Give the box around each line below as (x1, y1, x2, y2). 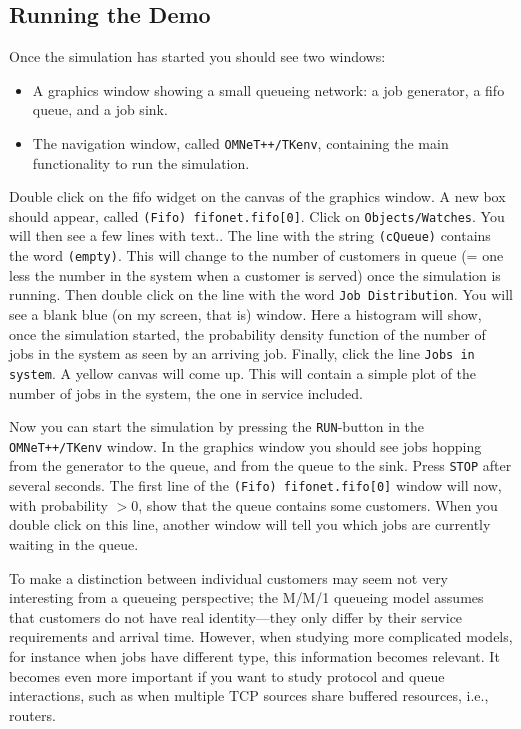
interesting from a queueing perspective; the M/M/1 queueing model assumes (9, 587, 484, 608)
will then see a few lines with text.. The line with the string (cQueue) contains (9, 225, 491, 246)
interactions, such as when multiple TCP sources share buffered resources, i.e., (9, 685, 489, 706)
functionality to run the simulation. (32, 152, 250, 173)
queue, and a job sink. (32, 99, 168, 120)
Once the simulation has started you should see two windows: (9, 46, 386, 67)
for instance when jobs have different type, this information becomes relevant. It (9, 645, 500, 666)
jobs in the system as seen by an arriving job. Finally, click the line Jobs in (9, 343, 475, 364)
